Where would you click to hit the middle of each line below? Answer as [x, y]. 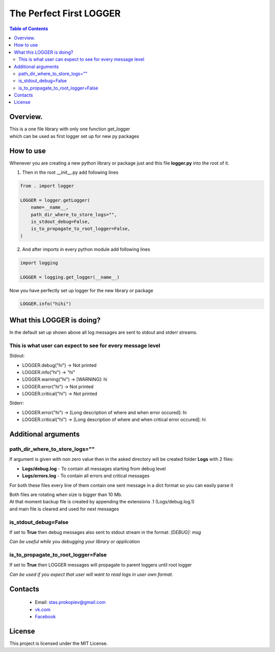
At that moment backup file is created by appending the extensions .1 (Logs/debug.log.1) [102, 502]
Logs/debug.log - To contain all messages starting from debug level [94, 469]
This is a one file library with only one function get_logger [70, 129]
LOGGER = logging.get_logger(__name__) [70, 277]
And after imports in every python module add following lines [86, 249]
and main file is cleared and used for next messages [64, 509]
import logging [39, 263]
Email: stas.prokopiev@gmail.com [70, 602]
